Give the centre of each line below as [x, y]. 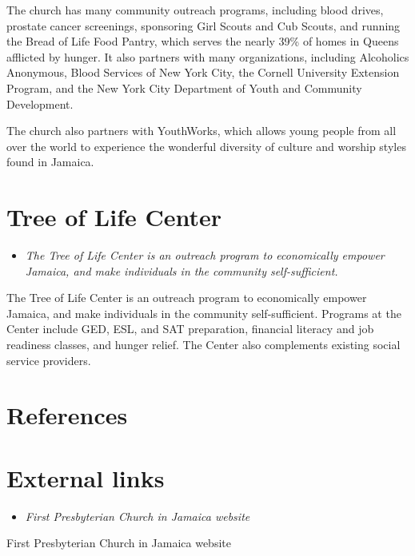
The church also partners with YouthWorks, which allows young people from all [202, 131]
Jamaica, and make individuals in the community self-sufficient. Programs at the [204, 313]
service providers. [49, 360]
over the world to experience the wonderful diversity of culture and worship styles [206, 146]
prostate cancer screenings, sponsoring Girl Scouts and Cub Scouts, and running [204, 25]
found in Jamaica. [50, 162]
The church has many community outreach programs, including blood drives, [195, 10]
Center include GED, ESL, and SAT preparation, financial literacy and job [190, 329]
